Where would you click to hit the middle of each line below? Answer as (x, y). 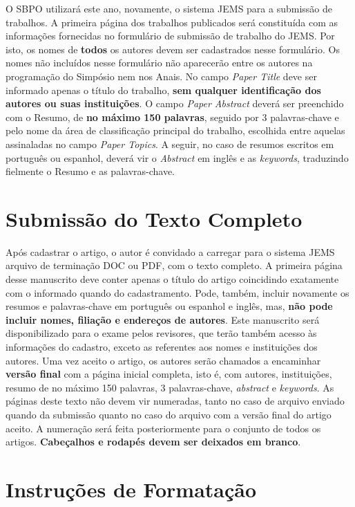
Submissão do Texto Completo (154, 218)
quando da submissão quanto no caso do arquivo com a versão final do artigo (169, 414)
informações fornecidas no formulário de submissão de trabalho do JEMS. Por (170, 36)
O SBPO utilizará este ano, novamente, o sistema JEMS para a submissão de (169, 8)
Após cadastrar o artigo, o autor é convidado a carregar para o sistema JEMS (170, 251)
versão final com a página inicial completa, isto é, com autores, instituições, (169, 374)
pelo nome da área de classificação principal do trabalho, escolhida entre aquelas (175, 130)
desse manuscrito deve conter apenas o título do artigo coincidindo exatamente (172, 279)
